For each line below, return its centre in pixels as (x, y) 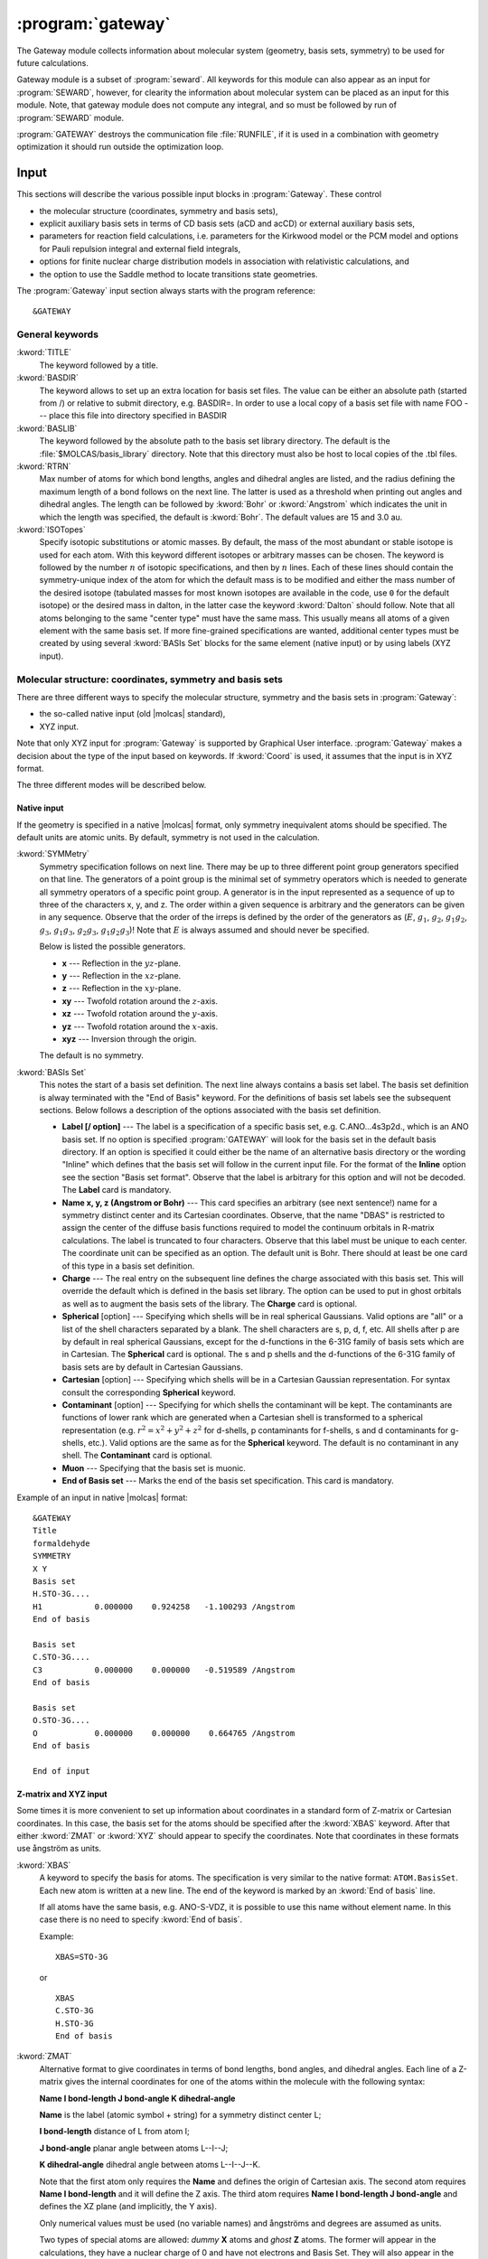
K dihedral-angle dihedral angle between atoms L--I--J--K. (150, 2165)
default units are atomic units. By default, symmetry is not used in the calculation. (168, 838)
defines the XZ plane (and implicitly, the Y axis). (128, 2207)
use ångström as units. (59, 1849)
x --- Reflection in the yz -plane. (121, 963)
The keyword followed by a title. (99, 365)
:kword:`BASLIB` (47, 428)
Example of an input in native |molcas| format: (103, 1497)
